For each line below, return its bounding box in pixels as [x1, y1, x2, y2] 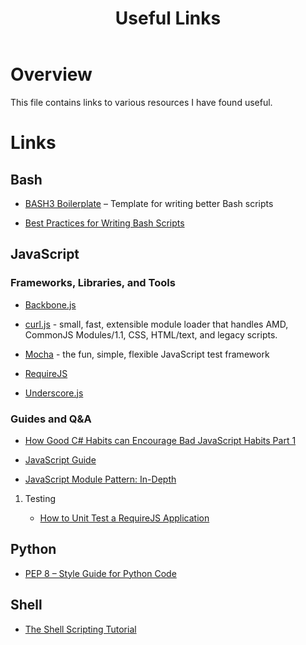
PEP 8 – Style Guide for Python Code [24, 567, 177, 579]
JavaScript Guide [24, 453, 97, 466]
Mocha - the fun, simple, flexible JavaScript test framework [24, 348, 270, 360]
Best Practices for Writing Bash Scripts [24, 217, 185, 229]
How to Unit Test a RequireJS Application [39, 512, 210, 524]
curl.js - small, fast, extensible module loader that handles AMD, [24, 318, 289, 330]
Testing [24, 492, 57, 504]
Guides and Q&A [10, 412, 92, 426]
